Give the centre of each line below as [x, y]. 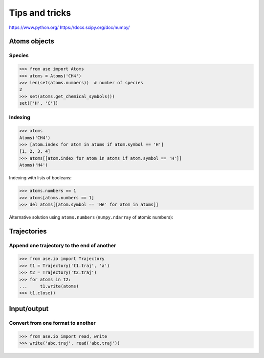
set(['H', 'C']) [39, 103]
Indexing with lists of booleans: [40, 178]
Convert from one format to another [52, 323]
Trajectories [28, 231]
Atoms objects [32, 41]
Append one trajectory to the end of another [63, 245]
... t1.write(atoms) [49, 286]
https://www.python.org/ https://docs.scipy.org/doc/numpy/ [69, 27]
